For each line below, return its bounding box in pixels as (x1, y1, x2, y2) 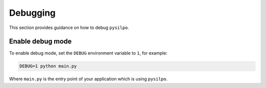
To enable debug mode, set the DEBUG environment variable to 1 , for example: (9, 50, 167, 56)
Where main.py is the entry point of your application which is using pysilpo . (9, 76, 167, 82)
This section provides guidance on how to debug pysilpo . (9, 25, 129, 30)
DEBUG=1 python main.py (19, 63, 77, 69)
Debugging (9, 7, 56, 18)
